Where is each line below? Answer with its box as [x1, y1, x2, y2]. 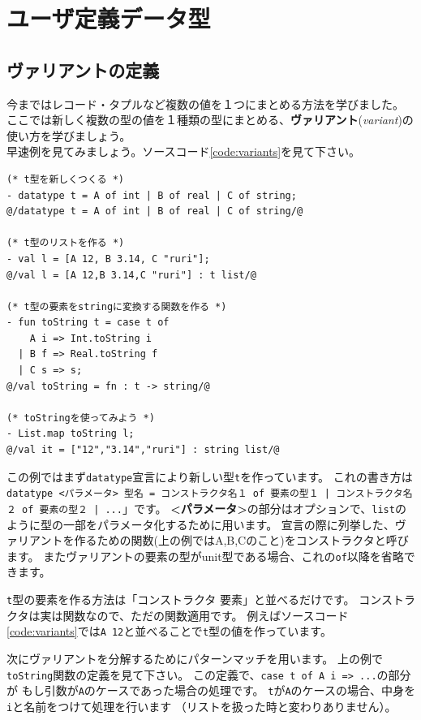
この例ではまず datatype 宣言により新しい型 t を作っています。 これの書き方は [6, 468, 413, 485]
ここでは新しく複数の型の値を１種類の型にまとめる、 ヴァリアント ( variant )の [6, 111, 414, 128]
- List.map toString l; [6, 428, 135, 440]
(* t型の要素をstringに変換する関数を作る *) [6, 300, 227, 313]
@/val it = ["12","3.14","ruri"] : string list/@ [6, 444, 280, 456]
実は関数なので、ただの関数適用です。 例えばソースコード [40, 606, 349, 623]
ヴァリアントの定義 [6, 57, 160, 82]
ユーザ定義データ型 [6, 2, 211, 35]
